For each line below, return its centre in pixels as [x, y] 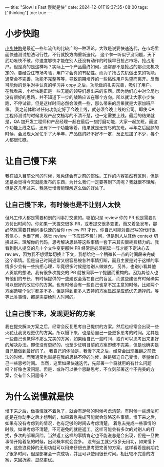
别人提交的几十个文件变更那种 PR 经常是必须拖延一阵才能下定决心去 [82, 248]
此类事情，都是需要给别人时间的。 [43, 297]
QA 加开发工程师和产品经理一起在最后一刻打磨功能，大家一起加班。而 [83, 122]
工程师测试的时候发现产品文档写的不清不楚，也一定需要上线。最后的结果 [78, 115]
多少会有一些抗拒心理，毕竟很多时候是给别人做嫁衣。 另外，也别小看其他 [82, 266]
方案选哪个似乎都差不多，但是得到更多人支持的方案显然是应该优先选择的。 [80, 291]
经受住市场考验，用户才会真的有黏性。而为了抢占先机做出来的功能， [90, 73]
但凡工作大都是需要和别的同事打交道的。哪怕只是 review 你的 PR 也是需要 [79, 217]
